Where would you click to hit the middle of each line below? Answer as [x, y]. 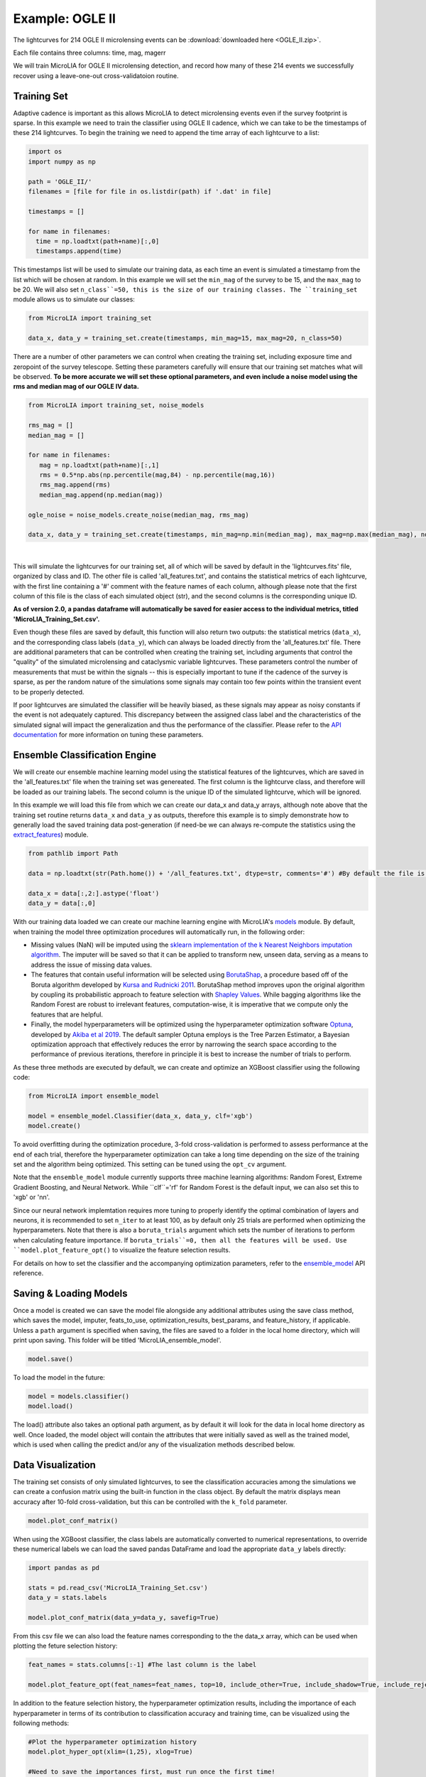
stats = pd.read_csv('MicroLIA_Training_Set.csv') [118, 1588]
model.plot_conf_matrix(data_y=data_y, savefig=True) [124, 1618]
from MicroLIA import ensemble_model [94, 1096]
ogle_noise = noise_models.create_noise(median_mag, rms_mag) [138, 515]
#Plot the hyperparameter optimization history [112, 1742]
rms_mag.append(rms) [75, 485]
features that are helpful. [67, 1014]
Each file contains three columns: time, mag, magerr [89, 53]
